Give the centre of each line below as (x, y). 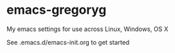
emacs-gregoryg (57, 10)
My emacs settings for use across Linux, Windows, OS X (87, 29)
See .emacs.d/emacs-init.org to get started (68, 42)
